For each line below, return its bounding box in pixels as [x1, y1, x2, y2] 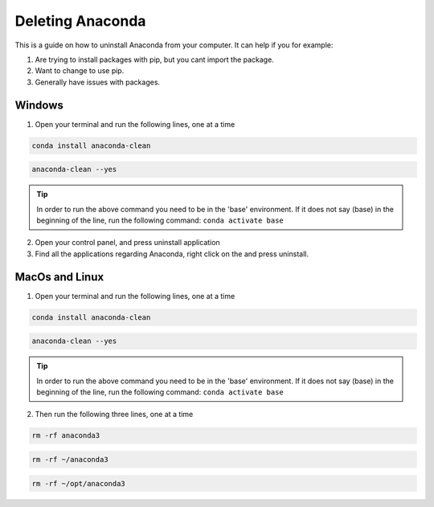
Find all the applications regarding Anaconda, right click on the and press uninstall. [35, 249, 309, 259]
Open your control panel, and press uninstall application [35, 238, 220, 247]
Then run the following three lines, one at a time [35, 410, 194, 419]
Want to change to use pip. [35, 66, 125, 76]
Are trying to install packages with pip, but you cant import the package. [35, 55, 275, 64]
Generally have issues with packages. [35, 77, 161, 87]
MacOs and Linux [14, 270, 104, 284]
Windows [14, 98, 63, 112]
